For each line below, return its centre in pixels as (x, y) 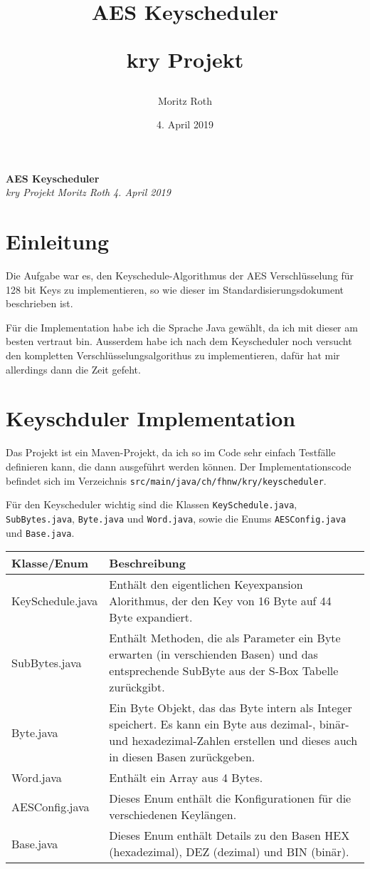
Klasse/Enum (50, 563)
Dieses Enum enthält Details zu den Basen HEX (229, 835)
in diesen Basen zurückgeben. (182, 757)
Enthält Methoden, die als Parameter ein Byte (225, 638)
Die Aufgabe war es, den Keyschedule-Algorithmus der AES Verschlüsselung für (180, 276)
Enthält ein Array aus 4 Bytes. (186, 778)
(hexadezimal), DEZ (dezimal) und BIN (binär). (229, 852)
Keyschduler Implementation (151, 418)
